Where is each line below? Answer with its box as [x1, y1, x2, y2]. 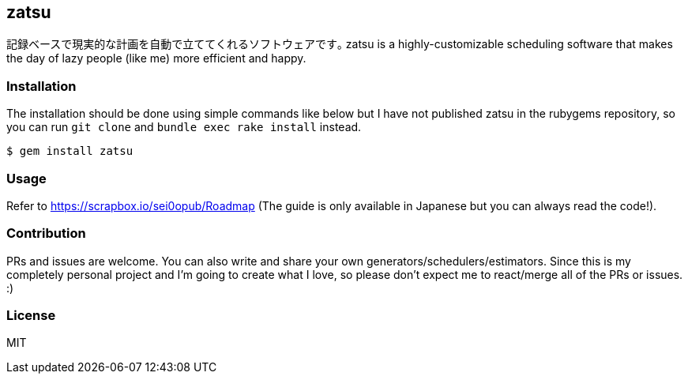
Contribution [6, 225, 86, 242]
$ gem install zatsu [6, 145, 133, 158]
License [6, 307, 56, 324]
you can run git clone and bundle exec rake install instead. [6, 120, 362, 134]
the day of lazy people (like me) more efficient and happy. [6, 51, 306, 66]
